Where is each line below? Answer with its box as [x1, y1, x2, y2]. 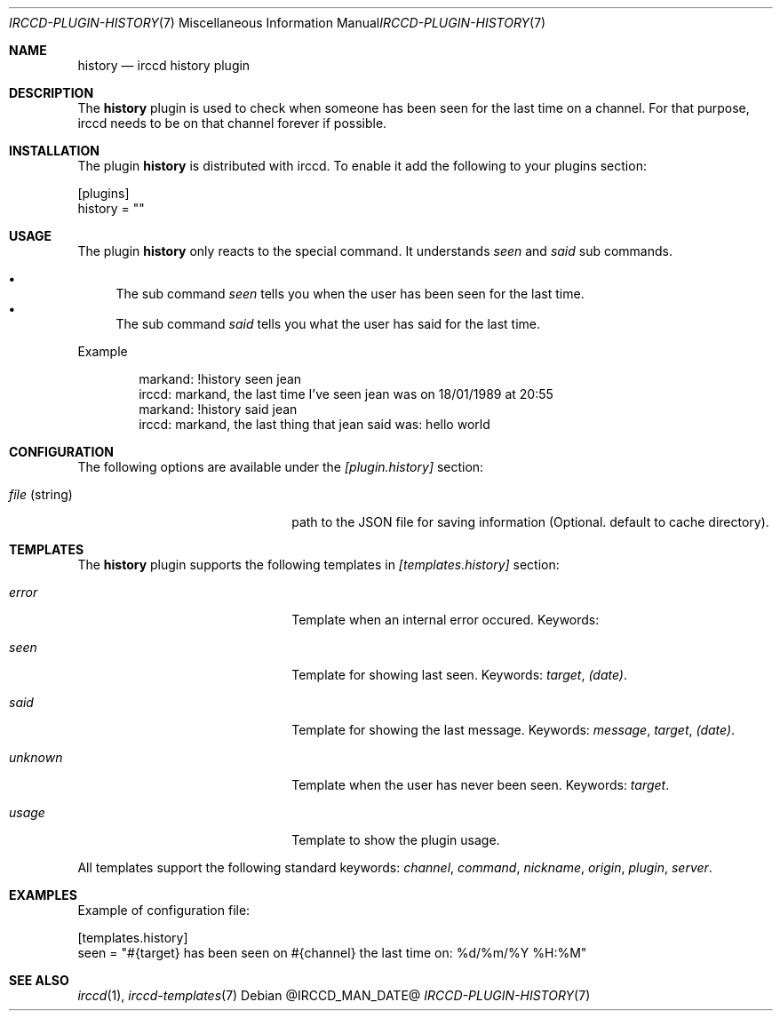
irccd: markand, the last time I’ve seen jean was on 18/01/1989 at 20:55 [139, 386, 553, 402]
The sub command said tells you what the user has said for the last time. [115, 316, 541, 331]
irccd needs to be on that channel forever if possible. [77, 115, 387, 131]
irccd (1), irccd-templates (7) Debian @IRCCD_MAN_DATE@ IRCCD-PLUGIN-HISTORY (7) [77, 988, 591, 1003]
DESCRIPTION [9, 85, 94, 100]
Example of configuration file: [77, 903, 251, 918]
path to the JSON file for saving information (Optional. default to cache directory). [291, 514, 769, 529]
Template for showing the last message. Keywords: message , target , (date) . [291, 722, 736, 737]
